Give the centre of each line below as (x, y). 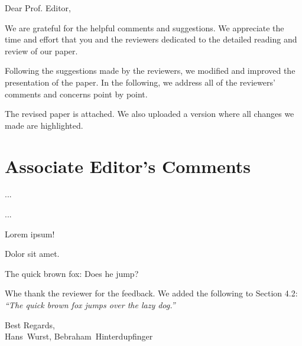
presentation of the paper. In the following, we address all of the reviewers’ (140, 82)
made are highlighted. (44, 125)
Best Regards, (30, 324)
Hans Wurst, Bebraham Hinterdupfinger (79, 336)
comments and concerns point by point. (76, 94)
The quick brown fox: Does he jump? (72, 273)
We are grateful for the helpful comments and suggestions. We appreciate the (144, 27)
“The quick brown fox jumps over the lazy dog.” (90, 305)
